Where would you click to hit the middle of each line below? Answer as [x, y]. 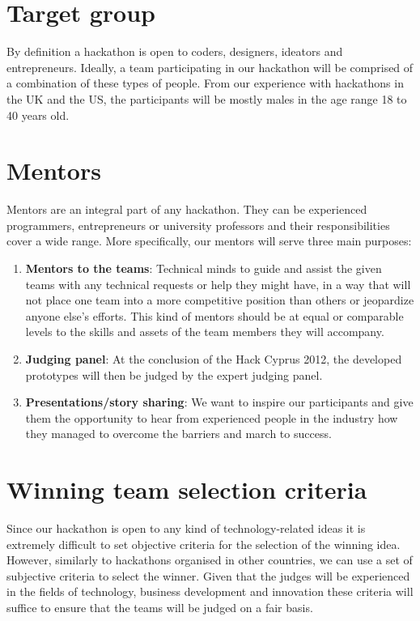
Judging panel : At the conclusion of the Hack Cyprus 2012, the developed [214, 358]
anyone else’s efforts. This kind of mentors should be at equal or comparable [214, 315]
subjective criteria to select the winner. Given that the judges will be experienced [208, 575]
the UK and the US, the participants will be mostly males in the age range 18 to [207, 98]
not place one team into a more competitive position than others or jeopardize [220, 300]
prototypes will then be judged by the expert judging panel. [174, 374]
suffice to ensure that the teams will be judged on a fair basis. [160, 608]
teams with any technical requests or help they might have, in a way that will [218, 284]
